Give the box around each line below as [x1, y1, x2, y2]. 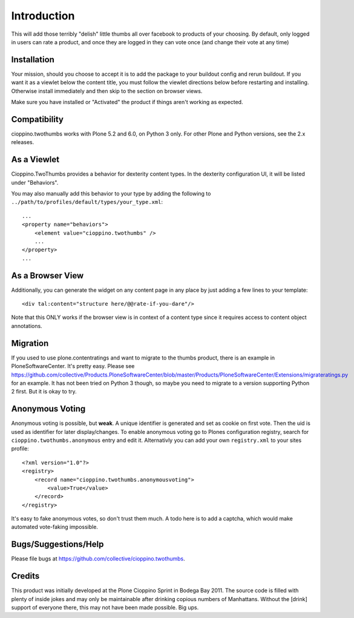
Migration [11, 338, 49, 348]
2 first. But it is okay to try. [11, 388, 77, 395]
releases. [11, 139, 34, 146]
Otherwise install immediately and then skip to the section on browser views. [11, 87, 203, 94]
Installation [11, 54, 54, 65]
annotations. [11, 322, 42, 329]
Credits [11, 571, 40, 581]
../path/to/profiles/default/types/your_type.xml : [11, 199, 163, 206]
